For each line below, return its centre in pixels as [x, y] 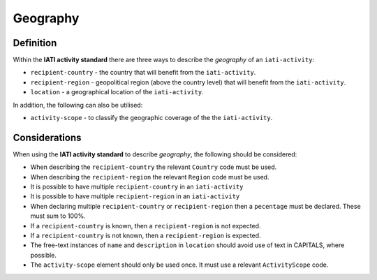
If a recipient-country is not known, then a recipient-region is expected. [146, 236]
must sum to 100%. [58, 216]
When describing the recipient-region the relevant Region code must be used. [150, 177]
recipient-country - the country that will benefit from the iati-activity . [143, 73]
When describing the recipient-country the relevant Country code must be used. [154, 167]
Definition [35, 43]
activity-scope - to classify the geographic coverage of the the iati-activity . [151, 118]
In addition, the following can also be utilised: [78, 105]
